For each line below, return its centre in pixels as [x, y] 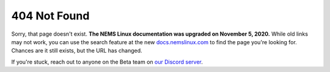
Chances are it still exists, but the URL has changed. [77, 51]
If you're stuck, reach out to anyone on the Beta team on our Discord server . [107, 62]
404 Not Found [50, 16]
